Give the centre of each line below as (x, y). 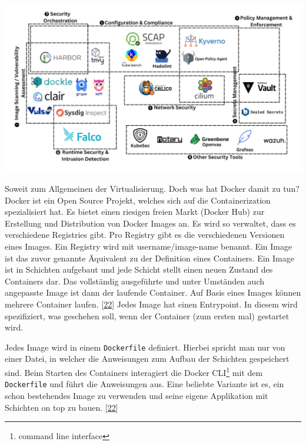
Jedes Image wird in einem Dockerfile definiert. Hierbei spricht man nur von (145, 347)
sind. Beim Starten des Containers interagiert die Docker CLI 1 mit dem (134, 372)
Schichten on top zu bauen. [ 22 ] (61, 407)
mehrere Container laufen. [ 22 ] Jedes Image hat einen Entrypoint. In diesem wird (151, 304)
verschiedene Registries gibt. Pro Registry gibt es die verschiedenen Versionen (145, 235)
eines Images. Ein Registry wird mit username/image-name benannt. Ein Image (149, 246)
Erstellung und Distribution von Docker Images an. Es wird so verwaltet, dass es (150, 223)
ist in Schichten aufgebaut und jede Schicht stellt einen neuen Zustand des (139, 269)
